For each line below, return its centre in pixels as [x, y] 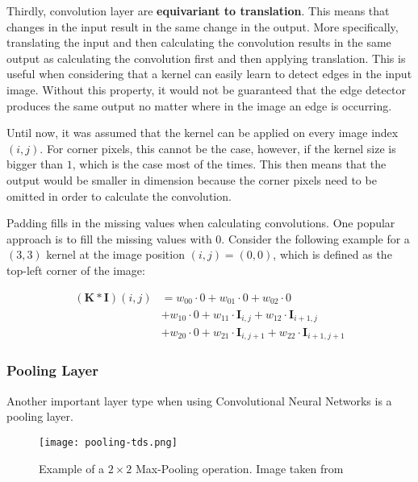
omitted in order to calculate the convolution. [119, 195]
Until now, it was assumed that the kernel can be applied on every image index [203, 133]
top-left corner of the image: [76, 270]
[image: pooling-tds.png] [108, 442]
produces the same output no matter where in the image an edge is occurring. [199, 105]
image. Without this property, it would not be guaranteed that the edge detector [206, 89]
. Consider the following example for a [316, 238]
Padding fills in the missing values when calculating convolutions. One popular [201, 223]
